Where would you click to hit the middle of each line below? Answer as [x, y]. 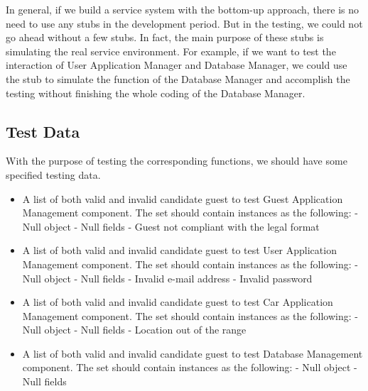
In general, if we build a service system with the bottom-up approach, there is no [183, 9]
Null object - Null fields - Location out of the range [134, 330]
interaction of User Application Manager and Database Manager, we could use [177, 65]
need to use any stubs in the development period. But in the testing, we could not [184, 23]
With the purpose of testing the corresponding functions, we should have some [177, 161]
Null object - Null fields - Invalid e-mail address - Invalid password [167, 278]
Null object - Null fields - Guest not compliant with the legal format [171, 226]
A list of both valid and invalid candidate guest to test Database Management [193, 353]
